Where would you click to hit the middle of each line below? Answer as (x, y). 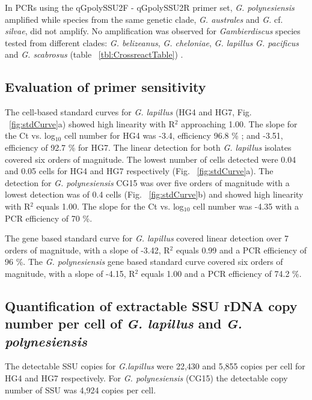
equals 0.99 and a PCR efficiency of (241, 250)
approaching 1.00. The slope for (239, 123)
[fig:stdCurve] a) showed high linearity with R (92, 123)
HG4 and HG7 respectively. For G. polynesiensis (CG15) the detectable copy (146, 378)
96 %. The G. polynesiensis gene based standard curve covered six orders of (144, 262)
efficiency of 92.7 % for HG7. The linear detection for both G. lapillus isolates (148, 147)
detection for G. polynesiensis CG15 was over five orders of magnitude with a (147, 182)
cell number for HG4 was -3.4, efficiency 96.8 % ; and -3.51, (173, 135)
